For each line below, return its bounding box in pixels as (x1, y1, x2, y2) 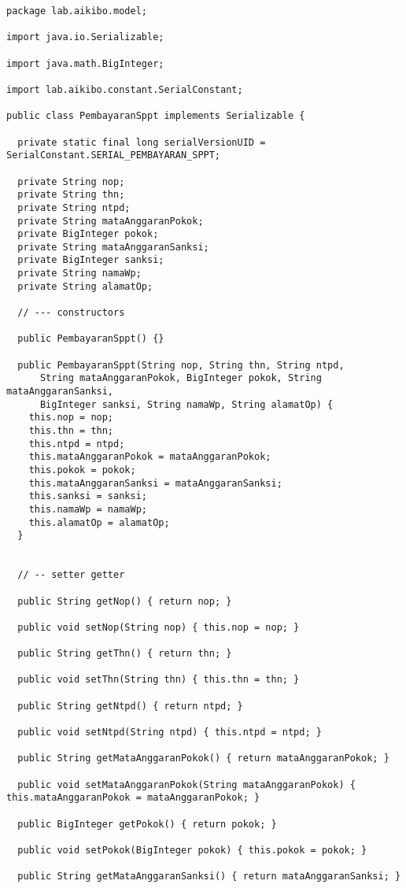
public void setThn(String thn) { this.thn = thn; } (17, 674, 300, 686)
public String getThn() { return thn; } (17, 648, 232, 660)
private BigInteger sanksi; (17, 254, 164, 266)
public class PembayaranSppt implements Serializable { (6, 110, 305, 122)
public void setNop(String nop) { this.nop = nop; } (17, 621, 300, 633)
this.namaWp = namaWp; (28, 503, 147, 515)
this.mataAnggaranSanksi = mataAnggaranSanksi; (28, 477, 282, 489)
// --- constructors (17, 307, 125, 319)
